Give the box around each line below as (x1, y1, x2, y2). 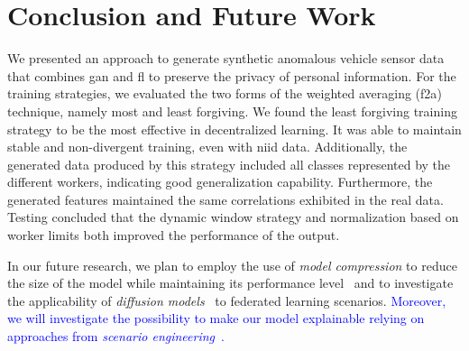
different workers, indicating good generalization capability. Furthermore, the (7, 172, 433, 191)
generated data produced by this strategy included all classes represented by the (7, 154, 451, 173)
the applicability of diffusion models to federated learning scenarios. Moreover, (7, 291, 446, 309)
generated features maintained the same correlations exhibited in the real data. (7, 189, 444, 208)
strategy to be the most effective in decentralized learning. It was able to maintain (7, 119, 462, 138)
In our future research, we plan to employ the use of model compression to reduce (7, 255, 457, 274)
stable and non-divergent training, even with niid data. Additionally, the (7, 137, 408, 156)
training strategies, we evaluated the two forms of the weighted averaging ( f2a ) (7, 84, 442, 103)
